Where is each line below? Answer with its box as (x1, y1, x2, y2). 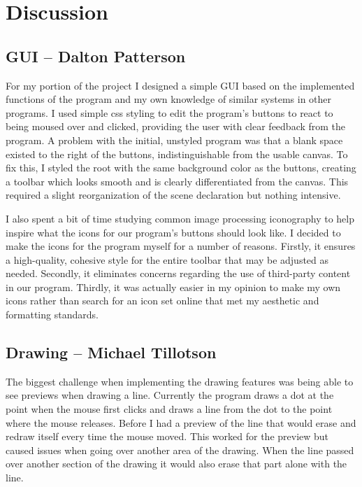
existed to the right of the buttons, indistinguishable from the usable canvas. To (6, 146, 348, 161)
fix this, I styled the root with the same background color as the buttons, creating (6, 160, 356, 175)
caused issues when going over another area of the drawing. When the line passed (6, 442, 354, 457)
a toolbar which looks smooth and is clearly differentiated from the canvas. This (6, 174, 349, 188)
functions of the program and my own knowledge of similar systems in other (6, 92, 332, 106)
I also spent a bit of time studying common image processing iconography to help (6, 211, 354, 225)
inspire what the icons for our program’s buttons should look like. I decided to (6, 225, 341, 239)
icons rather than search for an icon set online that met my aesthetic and (6, 293, 319, 308)
